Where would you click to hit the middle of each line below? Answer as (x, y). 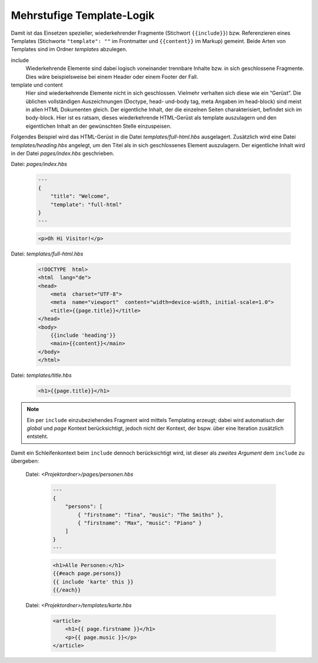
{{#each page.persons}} (87, 574)
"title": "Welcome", (80, 196)
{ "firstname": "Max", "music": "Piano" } (140, 523)
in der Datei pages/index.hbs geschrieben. (62, 154)
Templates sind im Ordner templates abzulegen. (69, 49)
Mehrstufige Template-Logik (83, 15)
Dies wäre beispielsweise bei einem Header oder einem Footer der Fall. (112, 77)
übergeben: (25, 461)
